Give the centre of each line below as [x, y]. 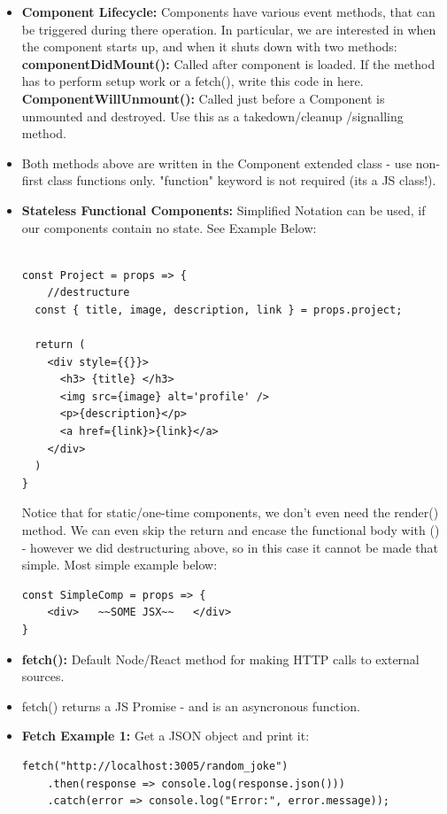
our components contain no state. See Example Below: [169, 227]
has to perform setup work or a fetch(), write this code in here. [193, 81]
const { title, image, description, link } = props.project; [219, 310]
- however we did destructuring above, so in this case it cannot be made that [230, 547]
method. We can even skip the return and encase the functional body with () [231, 530]
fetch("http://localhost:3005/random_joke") [155, 766]
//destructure [89, 293]
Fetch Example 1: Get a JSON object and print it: [166, 736]
